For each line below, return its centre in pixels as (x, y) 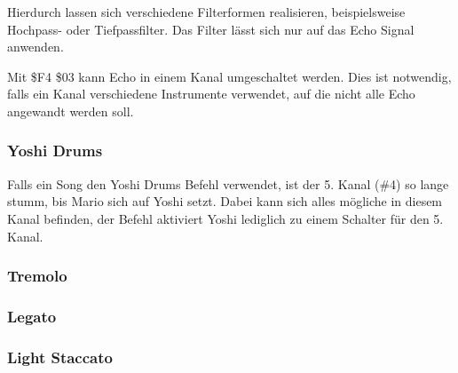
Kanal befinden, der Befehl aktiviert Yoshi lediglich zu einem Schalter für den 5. (225, 218)
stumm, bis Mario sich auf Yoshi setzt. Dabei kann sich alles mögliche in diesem (225, 201)
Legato (32, 316)
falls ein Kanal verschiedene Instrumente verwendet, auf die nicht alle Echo (211, 94)
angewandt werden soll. (71, 111)
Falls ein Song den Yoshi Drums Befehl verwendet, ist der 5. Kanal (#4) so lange (228, 183)
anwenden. (36, 47)
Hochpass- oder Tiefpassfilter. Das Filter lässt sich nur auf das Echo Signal (211, 29)
